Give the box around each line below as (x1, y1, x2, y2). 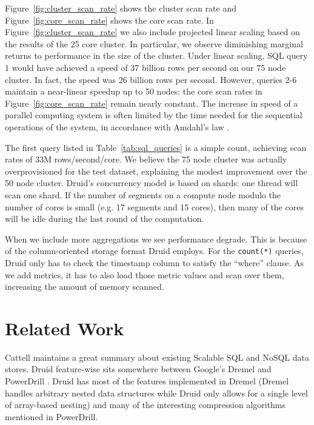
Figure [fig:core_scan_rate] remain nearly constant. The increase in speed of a (5, 96, 298, 109)
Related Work (5, 315, 124, 340)
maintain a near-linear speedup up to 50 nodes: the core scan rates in (5, 85, 262, 98)
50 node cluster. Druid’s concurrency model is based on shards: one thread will (5, 176, 298, 189)
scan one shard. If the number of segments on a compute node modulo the (5, 188, 281, 201)
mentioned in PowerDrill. (5, 410, 98, 423)
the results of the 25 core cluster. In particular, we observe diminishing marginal (5, 37, 303, 50)
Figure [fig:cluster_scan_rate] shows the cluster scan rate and (5, 2, 236, 14)
